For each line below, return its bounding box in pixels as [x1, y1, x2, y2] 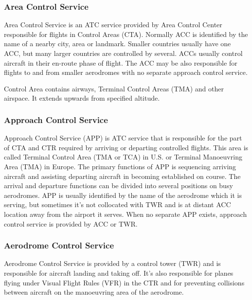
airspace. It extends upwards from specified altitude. [4, 93, 160, 103]
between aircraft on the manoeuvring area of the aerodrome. [4, 287, 184, 297]
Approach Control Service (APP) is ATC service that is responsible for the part [4, 133, 242, 143]
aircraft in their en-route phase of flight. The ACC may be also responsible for [4, 57, 237, 68]
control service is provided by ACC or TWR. [4, 218, 138, 229]
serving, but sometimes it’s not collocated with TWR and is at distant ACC [4, 199, 231, 210]
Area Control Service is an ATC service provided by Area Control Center [4, 19, 222, 30]
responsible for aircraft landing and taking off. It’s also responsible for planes [4, 267, 234, 278]
